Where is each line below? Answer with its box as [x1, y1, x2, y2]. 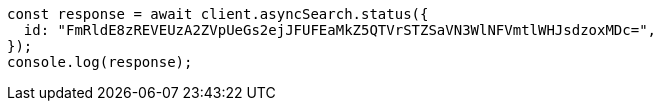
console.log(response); [7, 54, 193, 70]
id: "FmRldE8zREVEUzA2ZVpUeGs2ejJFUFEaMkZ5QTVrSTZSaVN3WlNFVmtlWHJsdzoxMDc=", [23, 22, 657, 38]
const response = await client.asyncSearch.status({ [7, 6, 429, 22]
